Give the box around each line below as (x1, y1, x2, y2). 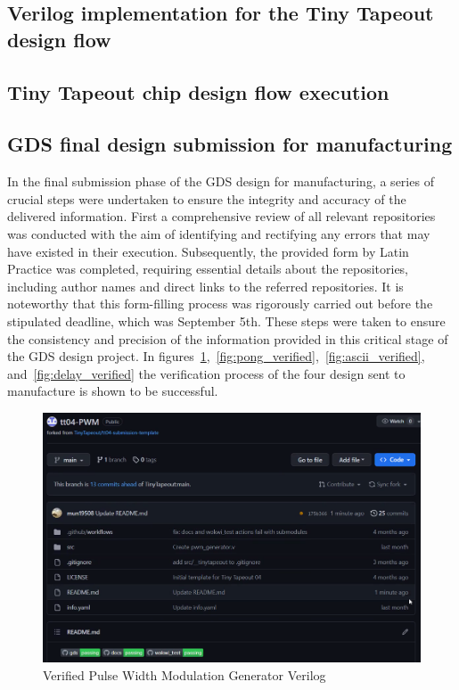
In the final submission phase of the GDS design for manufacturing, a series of (7, 172, 434, 191)
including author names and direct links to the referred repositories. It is (7, 276, 404, 295)
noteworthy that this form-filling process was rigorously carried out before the (7, 294, 433, 313)
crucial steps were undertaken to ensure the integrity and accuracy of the (7, 189, 406, 208)
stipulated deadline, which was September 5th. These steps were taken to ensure (7, 311, 446, 330)
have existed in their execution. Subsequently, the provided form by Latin (7, 242, 409, 260)
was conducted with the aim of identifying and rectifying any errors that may (7, 224, 430, 242)
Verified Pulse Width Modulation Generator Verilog (43, 665, 326, 684)
